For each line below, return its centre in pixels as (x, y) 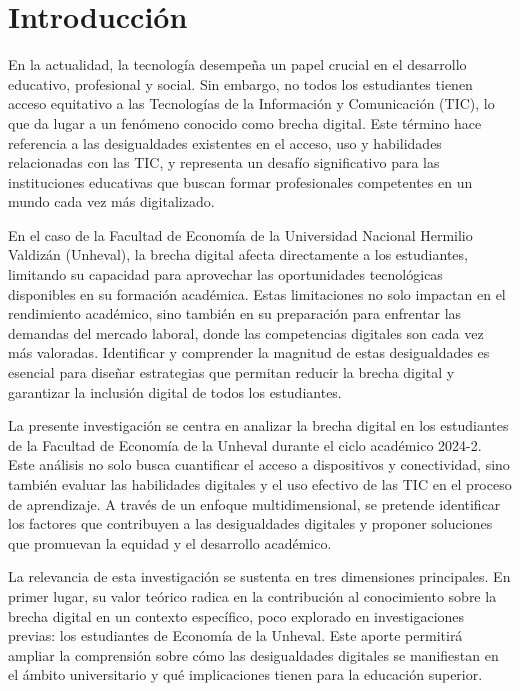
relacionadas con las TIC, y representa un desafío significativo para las (224, 162)
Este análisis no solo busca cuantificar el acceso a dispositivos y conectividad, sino (259, 464)
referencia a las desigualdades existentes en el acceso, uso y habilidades (225, 142)
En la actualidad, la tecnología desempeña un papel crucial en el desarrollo (237, 64)
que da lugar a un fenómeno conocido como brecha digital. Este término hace (245, 122)
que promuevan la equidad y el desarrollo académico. (170, 542)
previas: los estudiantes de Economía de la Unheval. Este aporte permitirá (235, 635)
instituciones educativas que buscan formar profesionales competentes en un (240, 181)
